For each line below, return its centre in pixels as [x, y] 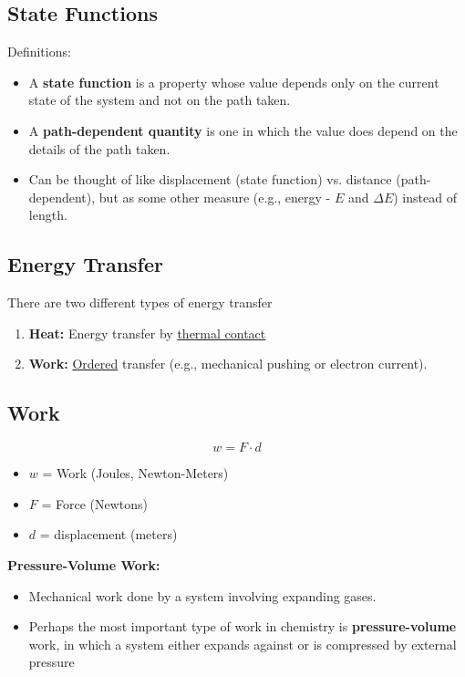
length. [48, 215]
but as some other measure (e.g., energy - [215, 197]
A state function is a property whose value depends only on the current [234, 82]
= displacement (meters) [108, 534]
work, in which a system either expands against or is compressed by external [243, 644]
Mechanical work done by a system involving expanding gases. [202, 595]
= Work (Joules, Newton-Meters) [135, 473]
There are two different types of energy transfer [140, 302]
